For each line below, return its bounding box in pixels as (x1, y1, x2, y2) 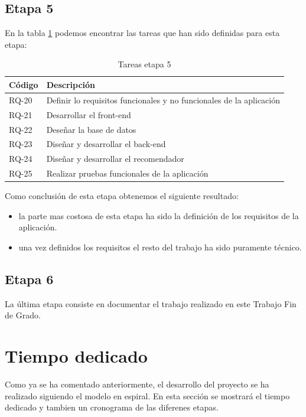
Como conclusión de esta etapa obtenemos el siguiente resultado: (5, 190, 239, 202)
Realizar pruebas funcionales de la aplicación (46, 167, 209, 180)
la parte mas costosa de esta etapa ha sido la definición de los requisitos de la (18, 209, 299, 221)
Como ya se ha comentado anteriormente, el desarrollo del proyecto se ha (5, 378, 269, 390)
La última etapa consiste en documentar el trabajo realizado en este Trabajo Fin (5, 297, 297, 310)
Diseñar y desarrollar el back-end (46, 138, 166, 150)
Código (9, 78, 38, 90)
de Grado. (5, 309, 41, 321)
